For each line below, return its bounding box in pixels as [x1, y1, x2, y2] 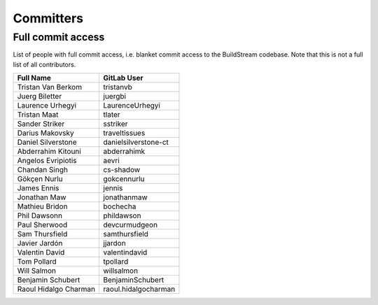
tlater [103, 110, 120, 120]
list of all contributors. [13, 60, 76, 69]
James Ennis [17, 183, 59, 193]
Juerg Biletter [17, 92, 62, 101]
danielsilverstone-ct [103, 137, 169, 147]
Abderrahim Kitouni [17, 147, 82, 157]
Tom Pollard [17, 257, 57, 267]
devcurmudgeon [103, 220, 157, 230]
